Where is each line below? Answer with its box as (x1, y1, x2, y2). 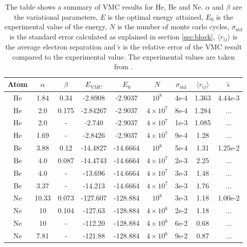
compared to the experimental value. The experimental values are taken (12, 51, 235, 62)
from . (114, 61, 133, 72)
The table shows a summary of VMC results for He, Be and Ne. (5, 2, 203, 12)
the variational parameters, (14, 11, 98, 22)
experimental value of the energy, (4, 21, 107, 32)
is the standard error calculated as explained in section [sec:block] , (10, 31, 215, 41)
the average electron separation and (5, 41, 115, 52)
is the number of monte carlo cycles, (117, 21, 229, 32)
